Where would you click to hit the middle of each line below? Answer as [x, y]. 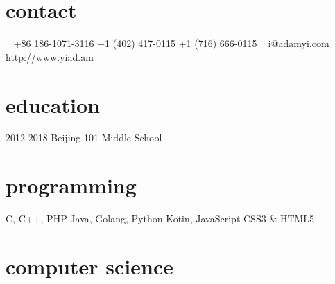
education [53, 104]
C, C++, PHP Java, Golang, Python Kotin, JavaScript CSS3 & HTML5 [160, 219]
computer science [89, 266]
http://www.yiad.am [50, 56]
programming [71, 185]
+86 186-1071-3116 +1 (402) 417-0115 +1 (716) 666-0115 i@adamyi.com [171, 43]
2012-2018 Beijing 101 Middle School [84, 137]
